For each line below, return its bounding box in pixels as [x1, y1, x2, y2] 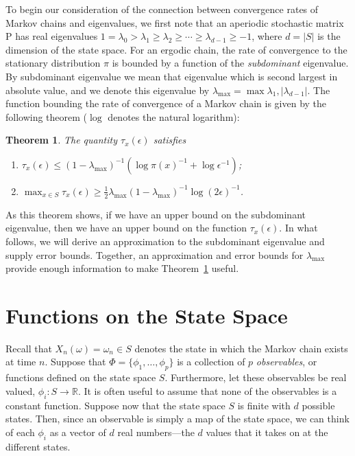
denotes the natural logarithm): [108, 109, 240, 124]
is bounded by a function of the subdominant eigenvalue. [112, 56, 349, 70]
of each [5, 424, 35, 439]
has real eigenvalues [15, 29, 98, 43]
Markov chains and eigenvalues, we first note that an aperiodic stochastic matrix [5, 15, 344, 30]
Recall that [5, 341, 52, 355]
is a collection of [177, 354, 245, 369]
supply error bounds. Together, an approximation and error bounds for [5, 247, 304, 262]
